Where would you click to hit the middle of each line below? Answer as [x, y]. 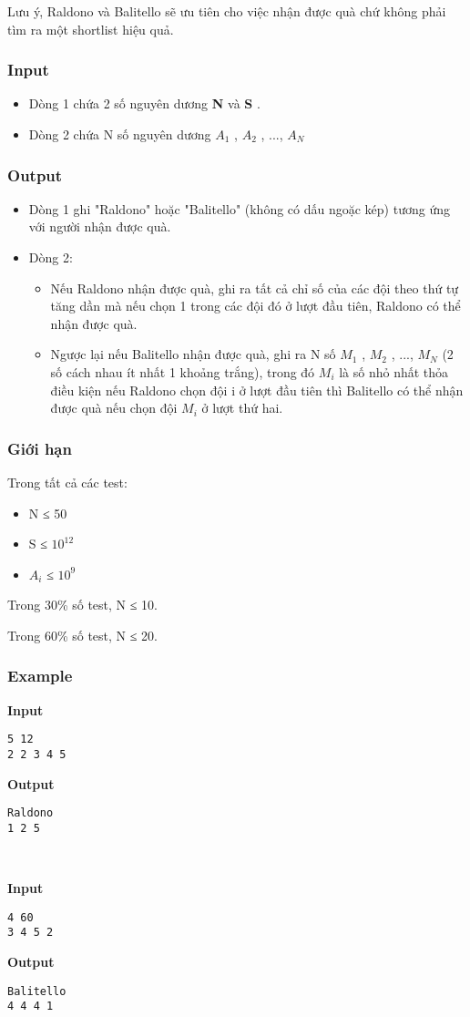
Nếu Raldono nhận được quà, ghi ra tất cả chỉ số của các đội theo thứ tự [255, 288]
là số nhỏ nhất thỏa [394, 371]
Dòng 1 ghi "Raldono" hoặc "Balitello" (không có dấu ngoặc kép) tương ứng [239, 208]
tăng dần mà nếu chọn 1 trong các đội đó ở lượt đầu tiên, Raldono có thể [255, 306]
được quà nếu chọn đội [114, 408]
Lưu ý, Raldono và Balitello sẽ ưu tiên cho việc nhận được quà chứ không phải [227, 11]
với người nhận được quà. [100, 226]
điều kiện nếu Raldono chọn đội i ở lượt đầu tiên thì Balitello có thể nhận [257, 390]
